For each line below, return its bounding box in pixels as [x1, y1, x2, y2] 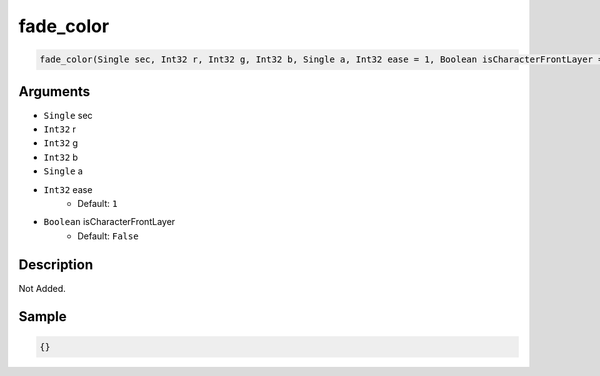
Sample [18, 308, 67, 325]
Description [18, 256, 94, 273]
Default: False [77, 230, 139, 242]
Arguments [18, 83, 91, 100]
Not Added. [18, 282, 67, 294]
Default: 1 [77, 197, 118, 209]
